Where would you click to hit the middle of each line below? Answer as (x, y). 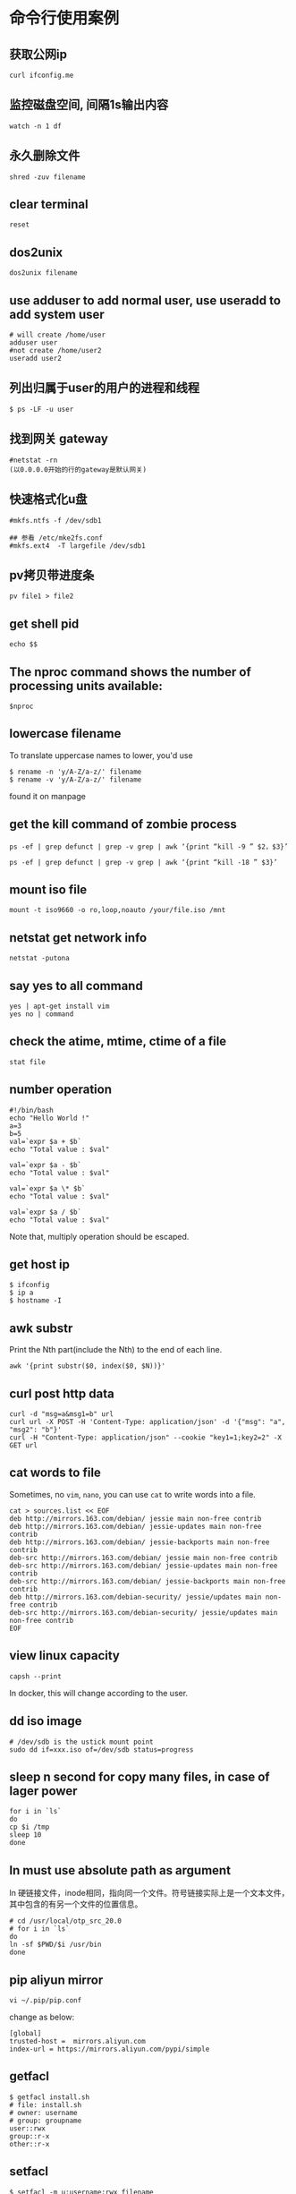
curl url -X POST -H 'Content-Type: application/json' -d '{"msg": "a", (148, 1422)
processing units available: (86, 686)
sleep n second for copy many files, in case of (140, 1776)
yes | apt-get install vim (59, 1006)
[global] (25, 2033)
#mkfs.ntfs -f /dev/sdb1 (55, 520)
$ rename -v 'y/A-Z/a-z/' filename (76, 780)
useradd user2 (36, 359)
